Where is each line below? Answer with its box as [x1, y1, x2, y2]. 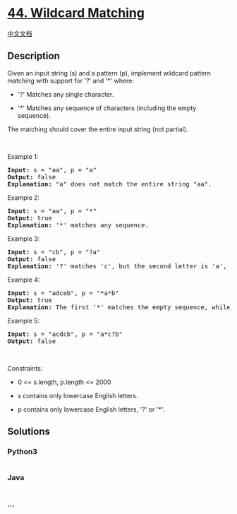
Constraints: [7, 364, 43, 372]
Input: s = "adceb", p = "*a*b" [7, 289, 119, 297]
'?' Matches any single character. [17, 90, 114, 98]
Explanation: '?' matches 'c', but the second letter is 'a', [7, 262, 227, 270]
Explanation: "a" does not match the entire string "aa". [7, 180, 212, 188]
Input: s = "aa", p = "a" [7, 166, 97, 174]
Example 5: [7, 316, 40, 325]
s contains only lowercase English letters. [17, 391, 138, 400]
